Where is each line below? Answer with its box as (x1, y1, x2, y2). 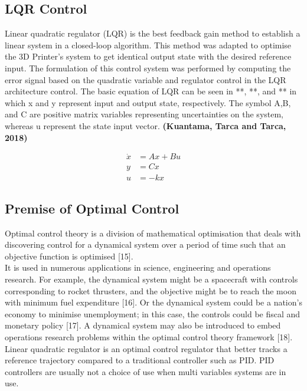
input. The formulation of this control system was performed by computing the (5, 61, 291, 74)
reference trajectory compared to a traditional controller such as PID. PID (5, 354, 275, 366)
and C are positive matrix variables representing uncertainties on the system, (5, 108, 284, 120)
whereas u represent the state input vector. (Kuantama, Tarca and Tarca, (5, 119, 286, 132)
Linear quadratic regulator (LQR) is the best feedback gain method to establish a (5, 27, 301, 40)
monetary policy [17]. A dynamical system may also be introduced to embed (5, 319, 281, 331)
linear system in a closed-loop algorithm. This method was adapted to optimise (5, 38, 292, 51)
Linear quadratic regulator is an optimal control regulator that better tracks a (5, 342, 288, 354)
